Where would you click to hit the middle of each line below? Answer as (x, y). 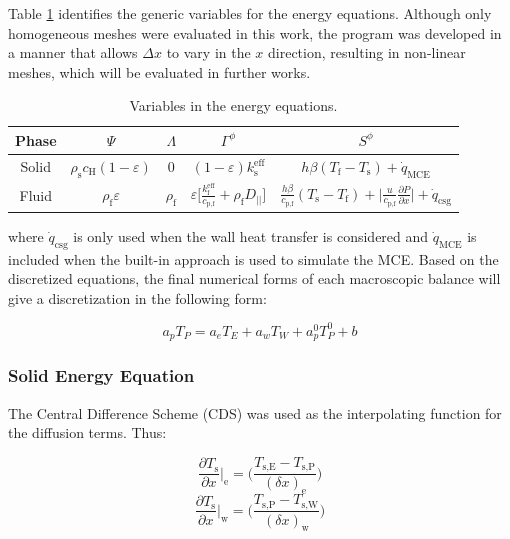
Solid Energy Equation (101, 375)
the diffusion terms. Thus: (87, 432)
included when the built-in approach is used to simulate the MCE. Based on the (253, 258)
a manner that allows (73, 52)
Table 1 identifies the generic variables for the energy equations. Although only (250, 13)
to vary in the (208, 52)
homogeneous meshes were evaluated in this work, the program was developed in (255, 32)
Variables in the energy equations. (233, 105)
